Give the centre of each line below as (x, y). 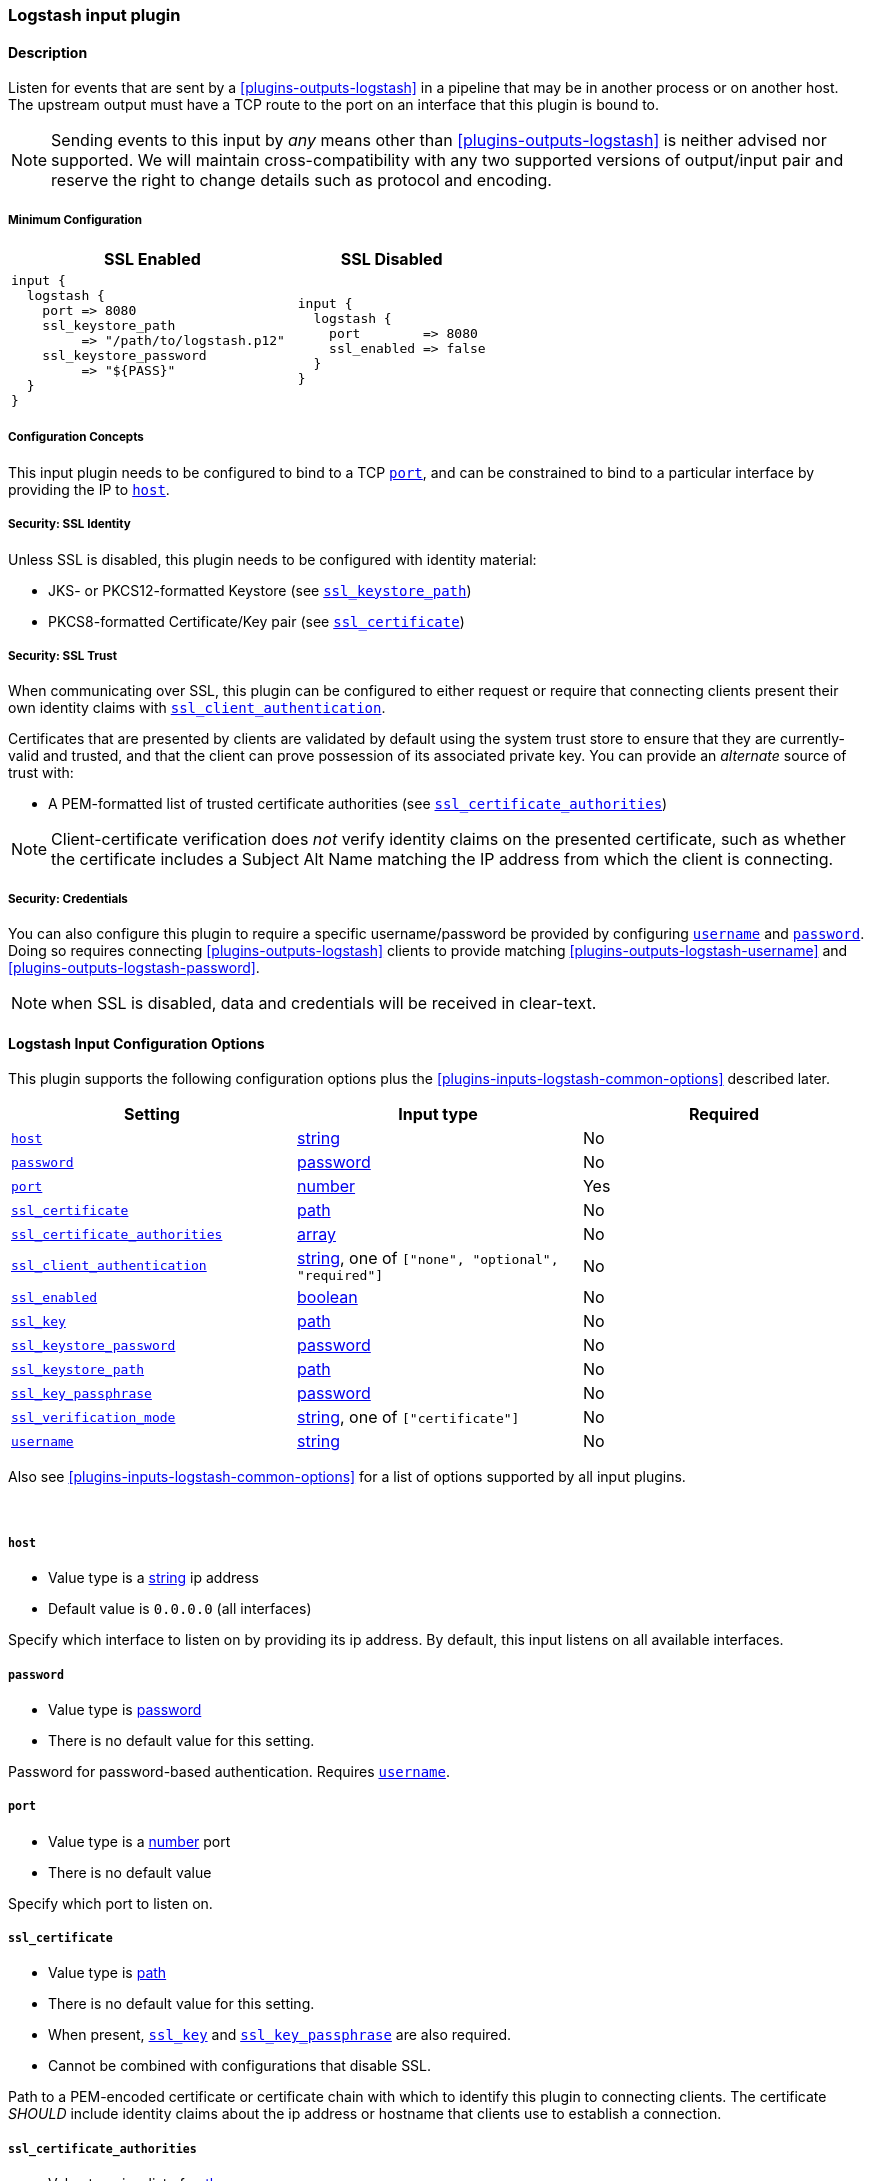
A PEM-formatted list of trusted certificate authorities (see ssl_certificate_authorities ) (358, 804)
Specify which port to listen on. (110, 1903)
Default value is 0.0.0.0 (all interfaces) (180, 1609)
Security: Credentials (68, 898)
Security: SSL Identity (69, 524)
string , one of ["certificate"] (408, 1417)
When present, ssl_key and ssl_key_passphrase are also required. (280, 2035)
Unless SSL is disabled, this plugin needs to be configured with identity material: (272, 559)
